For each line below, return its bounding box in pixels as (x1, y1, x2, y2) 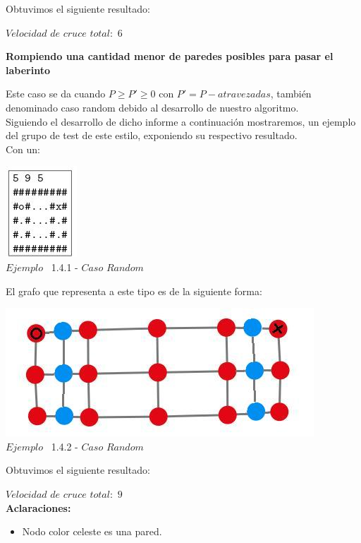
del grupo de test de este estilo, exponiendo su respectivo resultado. (6, 128, 298, 143)
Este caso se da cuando (6, 86, 106, 101)
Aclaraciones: (6, 500, 71, 515)
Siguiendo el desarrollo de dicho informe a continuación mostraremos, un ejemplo (6, 114, 356, 129)
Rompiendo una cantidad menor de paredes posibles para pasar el (6, 49, 334, 64)
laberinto (6, 62, 50, 77)
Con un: (6, 141, 41, 156)
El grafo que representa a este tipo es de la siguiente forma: (6, 283, 262, 298)
